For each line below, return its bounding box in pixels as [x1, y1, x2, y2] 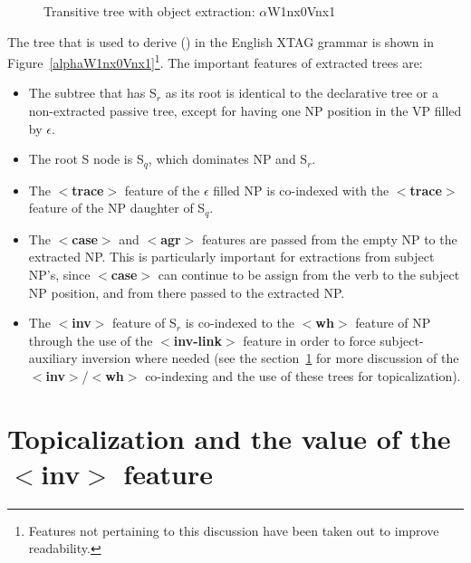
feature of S [112, 313, 177, 332]
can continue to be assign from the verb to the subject [158, 264, 460, 283]
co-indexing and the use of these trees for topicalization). [145, 366, 461, 385]
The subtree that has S [28, 83, 157, 102]
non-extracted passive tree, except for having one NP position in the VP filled [28, 101, 462, 120]
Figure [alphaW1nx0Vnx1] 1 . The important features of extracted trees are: [7, 51, 423, 72]
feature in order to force [243, 330, 376, 349]
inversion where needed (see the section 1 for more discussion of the [82, 348, 459, 367]
